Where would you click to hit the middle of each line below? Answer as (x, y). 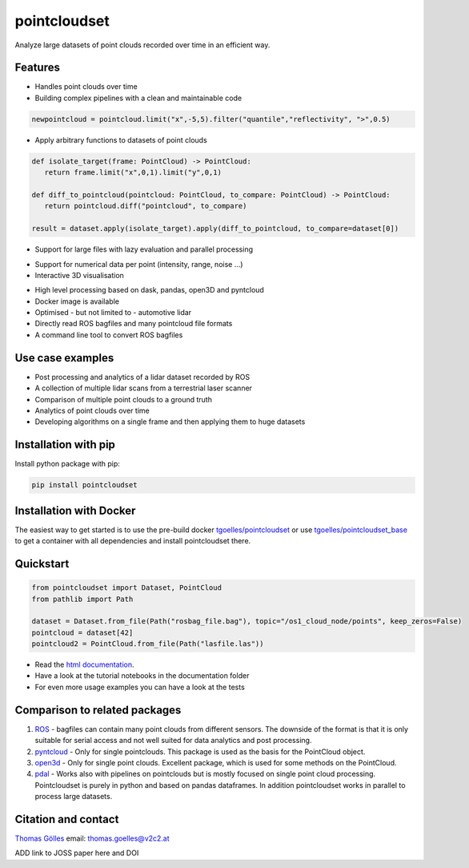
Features (37, 68)
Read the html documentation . (85, 664)
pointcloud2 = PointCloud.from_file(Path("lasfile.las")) (148, 644)
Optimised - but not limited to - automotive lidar (113, 313)
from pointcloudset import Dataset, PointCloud (126, 588)
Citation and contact (67, 819)
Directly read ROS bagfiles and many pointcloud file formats (134, 324)
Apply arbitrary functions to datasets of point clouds (121, 139)
